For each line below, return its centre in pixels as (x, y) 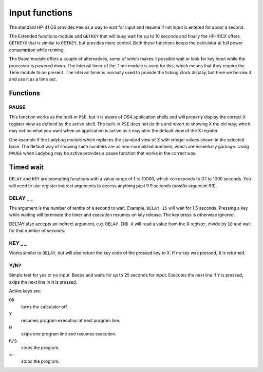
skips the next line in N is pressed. (43, 282)
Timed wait (26, 167)
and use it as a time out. (33, 79)
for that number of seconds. (37, 231)
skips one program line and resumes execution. (69, 334)
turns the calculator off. (45, 307)
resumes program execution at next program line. (71, 320)
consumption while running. (37, 50)
